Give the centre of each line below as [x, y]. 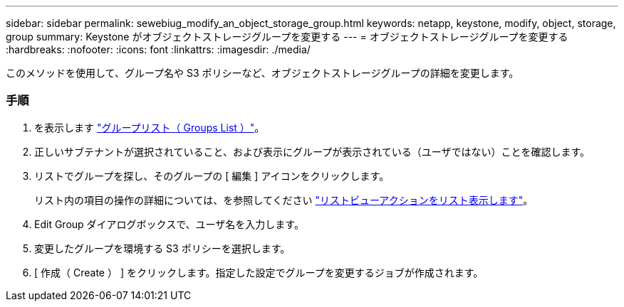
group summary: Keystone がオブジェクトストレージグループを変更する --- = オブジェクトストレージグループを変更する [287, 37]
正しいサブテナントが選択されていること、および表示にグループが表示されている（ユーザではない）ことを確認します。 [312, 151]
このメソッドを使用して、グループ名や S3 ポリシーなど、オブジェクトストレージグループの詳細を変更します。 [262, 73]
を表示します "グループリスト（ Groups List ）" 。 [150, 127]
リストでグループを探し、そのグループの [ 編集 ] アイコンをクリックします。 [212, 176]
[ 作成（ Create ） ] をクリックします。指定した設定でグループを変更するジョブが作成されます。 [259, 272]
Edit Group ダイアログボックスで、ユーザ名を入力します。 [169, 224]
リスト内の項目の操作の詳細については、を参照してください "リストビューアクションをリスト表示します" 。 [284, 200]
